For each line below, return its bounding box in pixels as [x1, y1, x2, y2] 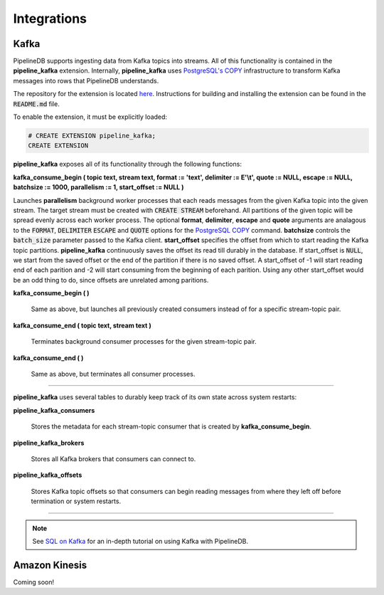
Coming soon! [13, 577, 55, 586]
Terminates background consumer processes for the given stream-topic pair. [31, 337, 257, 346]
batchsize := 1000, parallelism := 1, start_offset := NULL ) [13, 183, 184, 191]
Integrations [13, 11, 87, 26]
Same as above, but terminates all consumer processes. [31, 370, 196, 379]
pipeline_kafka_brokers [13, 438, 85, 447]
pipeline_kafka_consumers [13, 406, 95, 414]
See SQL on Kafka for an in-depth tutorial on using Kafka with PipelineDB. [32, 537, 249, 545]
